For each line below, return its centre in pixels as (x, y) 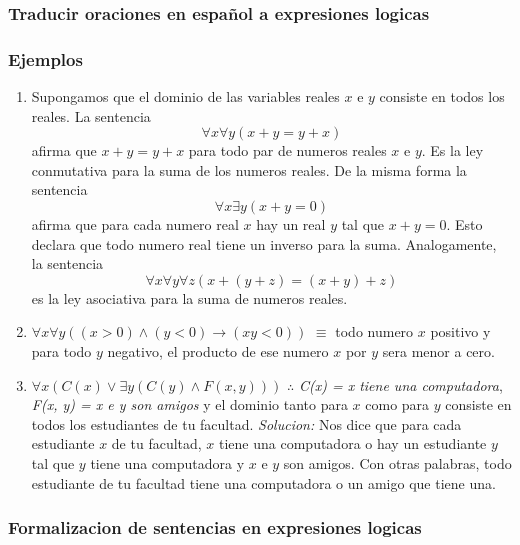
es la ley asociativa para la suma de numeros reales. (189, 297)
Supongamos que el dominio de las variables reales (185, 96)
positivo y (460, 331)
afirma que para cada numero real (135, 224)
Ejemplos (45, 58)
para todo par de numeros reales (287, 150)
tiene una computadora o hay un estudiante (353, 443)
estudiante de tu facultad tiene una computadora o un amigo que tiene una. (263, 482)
